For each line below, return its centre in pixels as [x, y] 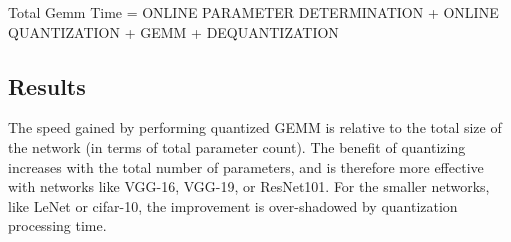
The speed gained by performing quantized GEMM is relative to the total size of [255, 127]
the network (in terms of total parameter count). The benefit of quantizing [237, 146]
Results [47, 85]
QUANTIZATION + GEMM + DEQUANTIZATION [173, 31]
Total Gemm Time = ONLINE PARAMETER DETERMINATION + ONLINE [253, 12]
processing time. [57, 225]
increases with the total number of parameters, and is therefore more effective [246, 166]
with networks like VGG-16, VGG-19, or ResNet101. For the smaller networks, [249, 186]
